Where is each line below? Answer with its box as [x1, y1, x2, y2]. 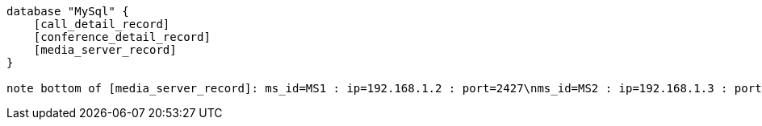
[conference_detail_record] [33, 30, 211, 43]
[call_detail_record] [33, 18, 170, 30]
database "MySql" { [6, 5, 129, 18]
